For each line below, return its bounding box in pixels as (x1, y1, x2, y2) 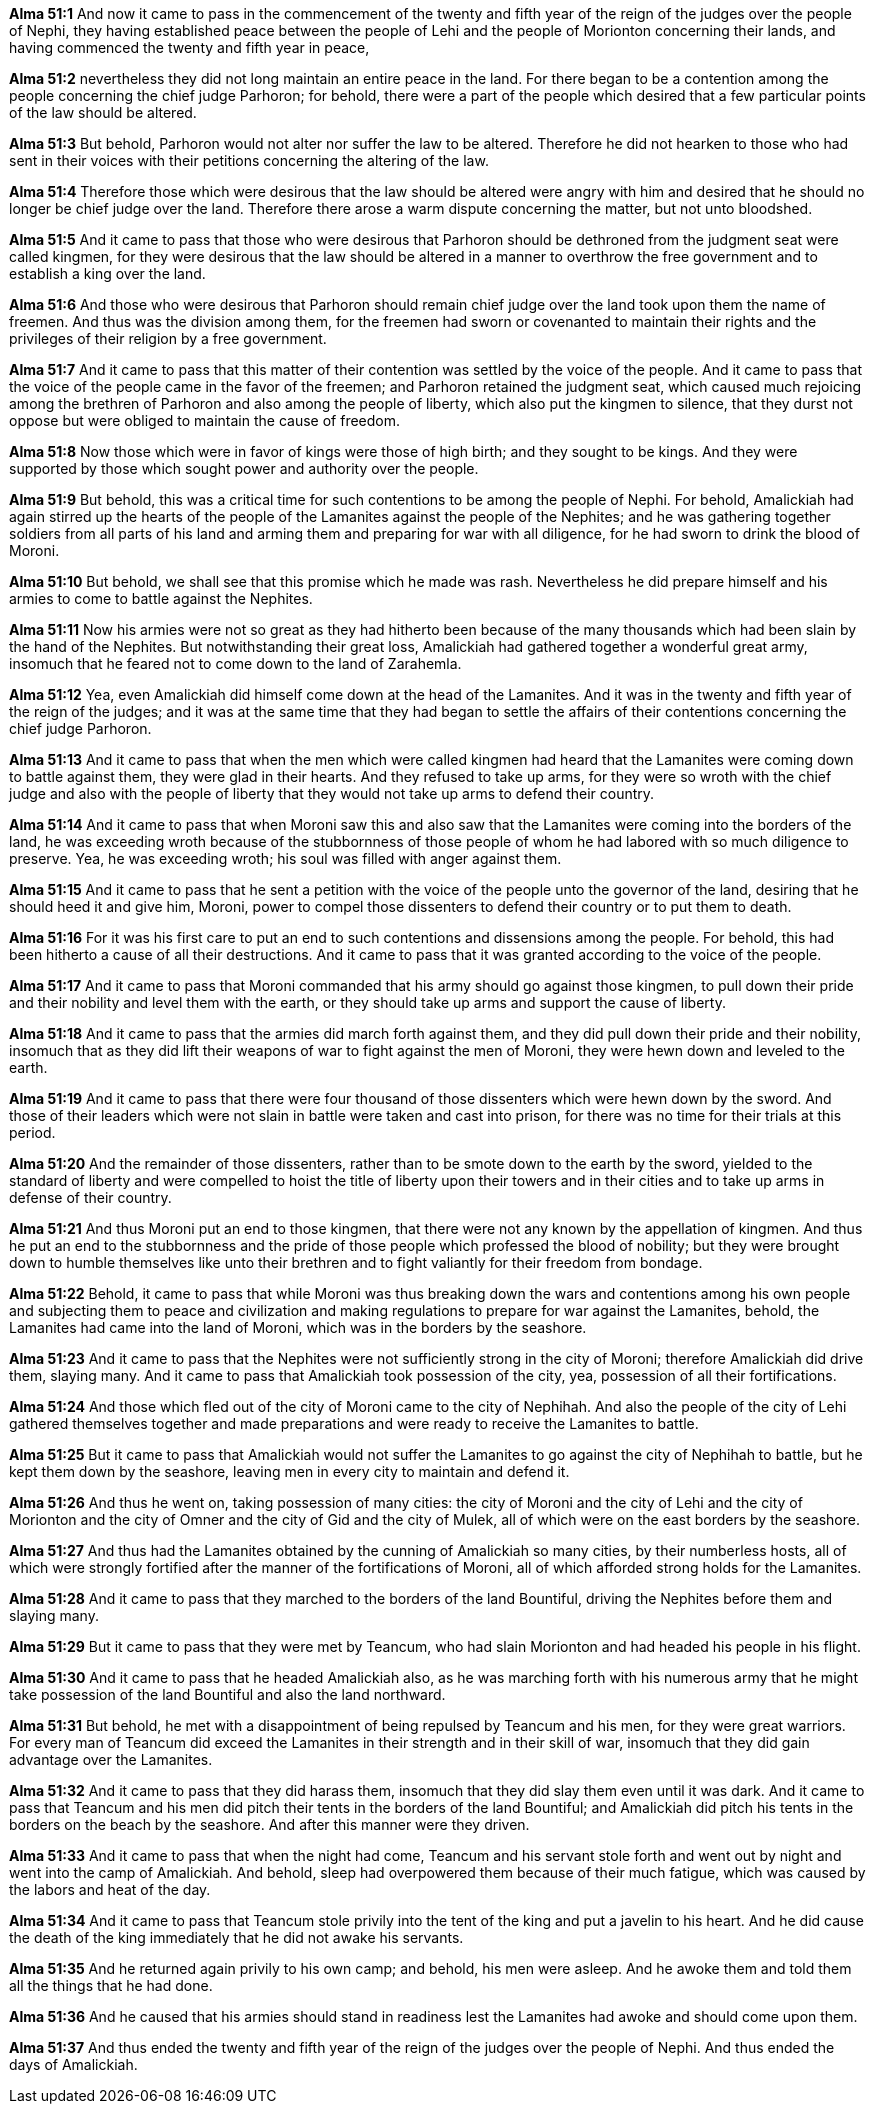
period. (9, 1124, 56, 1141)
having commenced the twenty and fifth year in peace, (9, 39, 370, 56)
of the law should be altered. (9, 104, 197, 121)
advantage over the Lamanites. (9, 1751, 213, 1768)
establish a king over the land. (9, 265, 206, 282)
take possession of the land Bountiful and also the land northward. (9, 1686, 446, 1703)
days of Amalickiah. (9, 2056, 138, 2073)
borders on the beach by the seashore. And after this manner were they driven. (9, 1816, 530, 1833)
